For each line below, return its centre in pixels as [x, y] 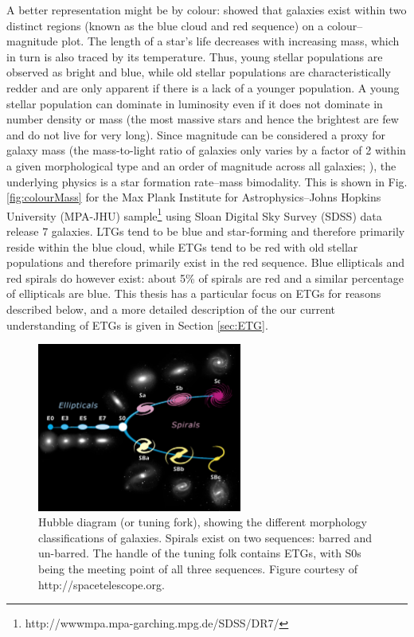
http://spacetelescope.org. [102, 584]
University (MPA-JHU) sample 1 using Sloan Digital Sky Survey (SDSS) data [194, 214]
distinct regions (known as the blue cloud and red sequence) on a [165, 25]
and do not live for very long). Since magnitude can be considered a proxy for [196, 134]
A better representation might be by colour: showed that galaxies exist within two [207, 10]
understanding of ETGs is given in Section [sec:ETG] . [137, 324]
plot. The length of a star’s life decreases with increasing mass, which [230, 41]
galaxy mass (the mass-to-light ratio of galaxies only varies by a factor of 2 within [206, 150]
